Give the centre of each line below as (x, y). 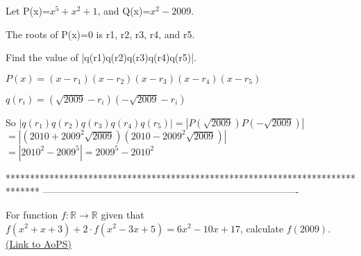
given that (123, 214)
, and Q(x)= (124, 10)
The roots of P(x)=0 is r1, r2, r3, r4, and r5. (100, 34)
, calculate (262, 228)
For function (32, 214)
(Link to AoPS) (39, 243)
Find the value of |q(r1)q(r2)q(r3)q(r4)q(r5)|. (101, 57)
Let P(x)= (28, 10)
